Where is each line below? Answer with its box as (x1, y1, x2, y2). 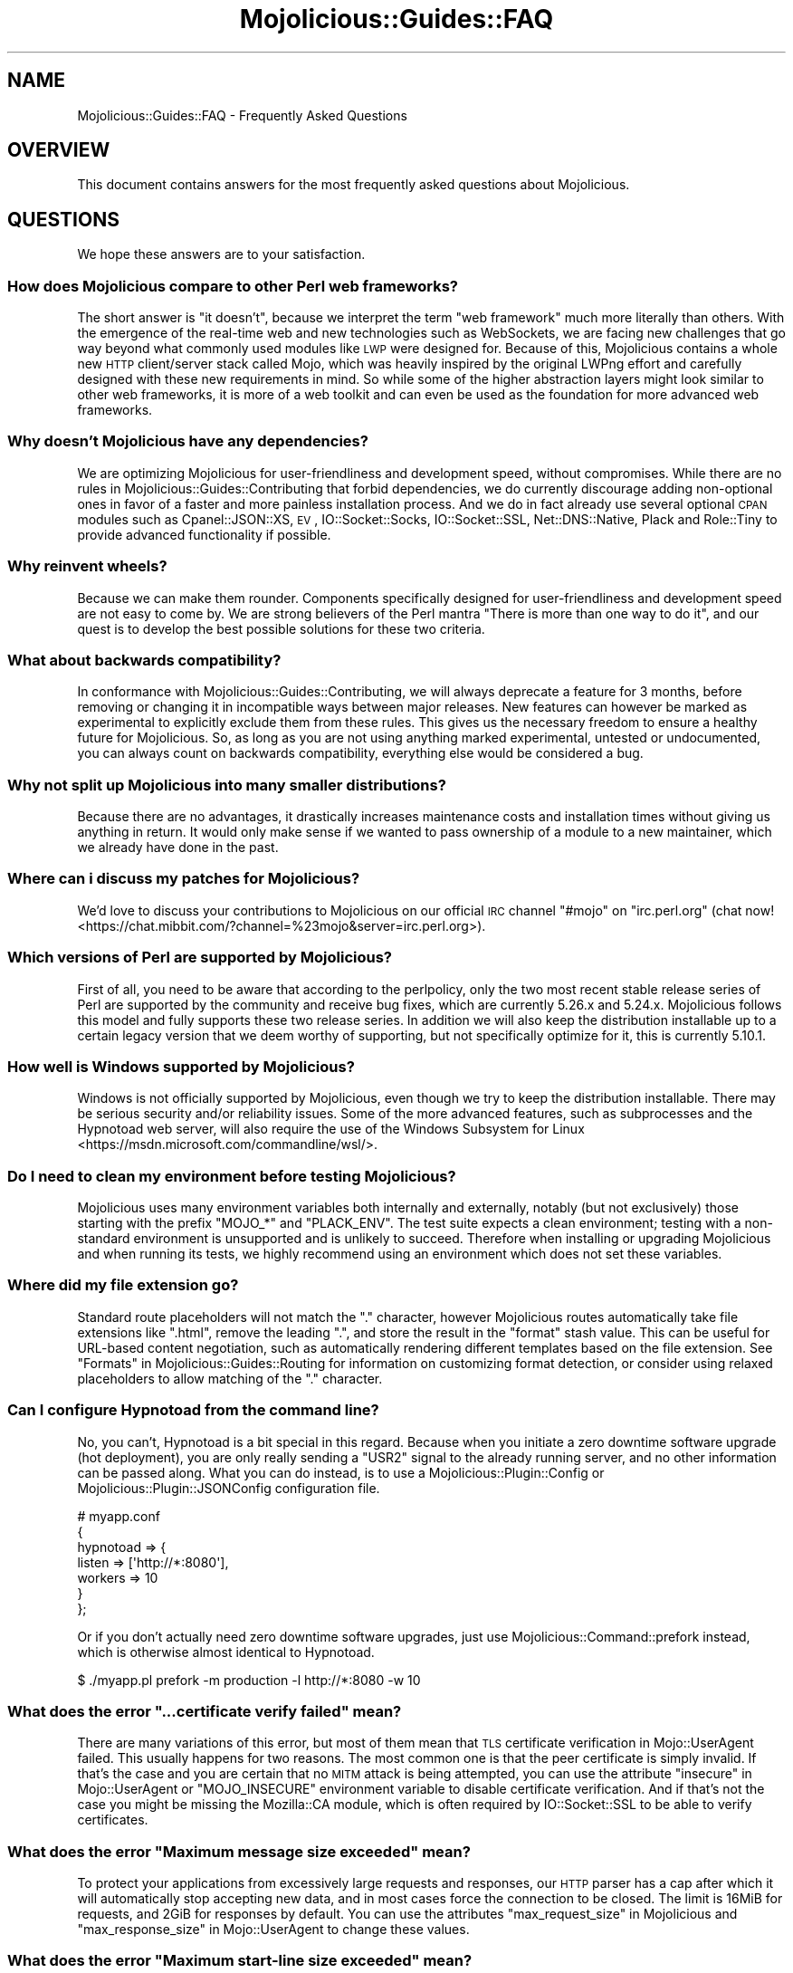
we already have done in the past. (77, 839, 279, 856)
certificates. (77, 1812, 148, 1828)
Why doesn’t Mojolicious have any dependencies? (7, 432, 368, 451)
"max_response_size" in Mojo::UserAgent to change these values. (77, 1921, 470, 1938)
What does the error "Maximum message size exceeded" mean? (7, 1842, 471, 1861)
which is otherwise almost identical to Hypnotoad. (77, 1643, 375, 1660)
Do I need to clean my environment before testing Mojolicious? (7, 1166, 456, 1185)
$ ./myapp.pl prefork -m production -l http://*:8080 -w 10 (77, 1671, 421, 1688)
